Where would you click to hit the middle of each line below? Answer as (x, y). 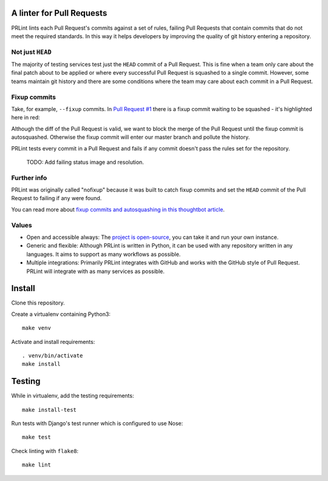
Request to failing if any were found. (56, 198)
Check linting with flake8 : (45, 451)
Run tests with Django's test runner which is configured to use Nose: (97, 423)
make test (36, 437)
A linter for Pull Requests (59, 13)
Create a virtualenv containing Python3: (61, 314)
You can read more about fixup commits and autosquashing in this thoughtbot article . (118, 209)
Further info (29, 178)
